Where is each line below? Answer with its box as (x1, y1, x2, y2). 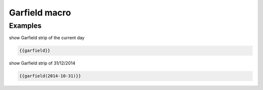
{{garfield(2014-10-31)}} (19, 73, 81, 79)
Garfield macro (9, 7, 71, 18)
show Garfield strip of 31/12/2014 (9, 60, 75, 66)
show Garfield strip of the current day (9, 35, 85, 41)
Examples (9, 21, 42, 30)
